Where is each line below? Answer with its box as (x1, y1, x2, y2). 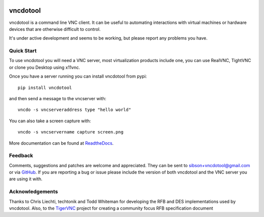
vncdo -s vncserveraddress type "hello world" (18, 107, 132, 112)
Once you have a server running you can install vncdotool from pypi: (9, 73, 147, 79)
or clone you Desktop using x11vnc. (9, 64, 80, 70)
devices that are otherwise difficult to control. (9, 26, 101, 32)
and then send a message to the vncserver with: (9, 96, 107, 101)
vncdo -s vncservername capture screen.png (18, 130, 124, 135)
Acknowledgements (9, 188, 58, 195)
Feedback (9, 152, 34, 159)
